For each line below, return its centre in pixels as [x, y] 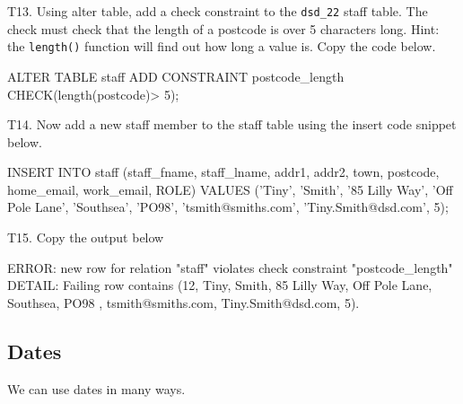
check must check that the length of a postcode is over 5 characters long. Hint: [223, 28]
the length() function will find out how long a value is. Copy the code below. [222, 46]
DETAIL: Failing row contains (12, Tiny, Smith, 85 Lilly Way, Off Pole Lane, [220, 285]
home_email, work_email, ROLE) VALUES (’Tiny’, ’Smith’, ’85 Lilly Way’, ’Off [230, 189]
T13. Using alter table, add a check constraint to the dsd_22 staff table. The [218, 11]
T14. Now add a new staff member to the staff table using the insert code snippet [232, 124]
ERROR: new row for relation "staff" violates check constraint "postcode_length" [230, 267]
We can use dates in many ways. [96, 388]
